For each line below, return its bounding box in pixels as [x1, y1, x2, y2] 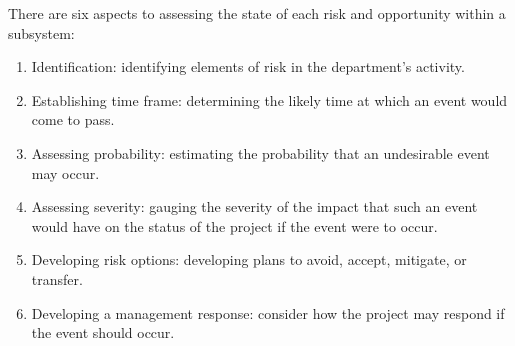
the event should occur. [31, 322, 175, 343]
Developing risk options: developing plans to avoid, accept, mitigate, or [31, 249, 467, 270]
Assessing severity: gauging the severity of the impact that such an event [31, 196, 478, 217]
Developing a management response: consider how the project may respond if [31, 302, 505, 323]
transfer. [31, 268, 83, 289]
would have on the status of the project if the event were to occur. [31, 215, 438, 236]
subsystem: [8, 22, 75, 43]
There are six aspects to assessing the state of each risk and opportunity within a [8, 3, 506, 23]
